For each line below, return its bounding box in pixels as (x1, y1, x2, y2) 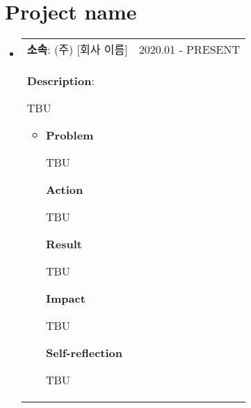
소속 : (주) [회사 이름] (26, 41, 128, 58)
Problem (45, 127, 94, 144)
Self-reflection (45, 345, 123, 361)
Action (45, 181, 83, 198)
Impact (45, 290, 86, 307)
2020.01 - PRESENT (138, 40, 240, 57)
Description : (26, 73, 95, 89)
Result (45, 236, 82, 252)
